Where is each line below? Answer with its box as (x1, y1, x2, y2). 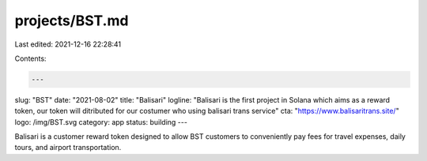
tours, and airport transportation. (14, 143, 122, 152)
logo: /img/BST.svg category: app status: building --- (14, 117, 187, 126)
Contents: (14, 54, 47, 63)
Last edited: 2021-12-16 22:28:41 (14, 39, 122, 49)
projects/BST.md (14, 12, 129, 29)
